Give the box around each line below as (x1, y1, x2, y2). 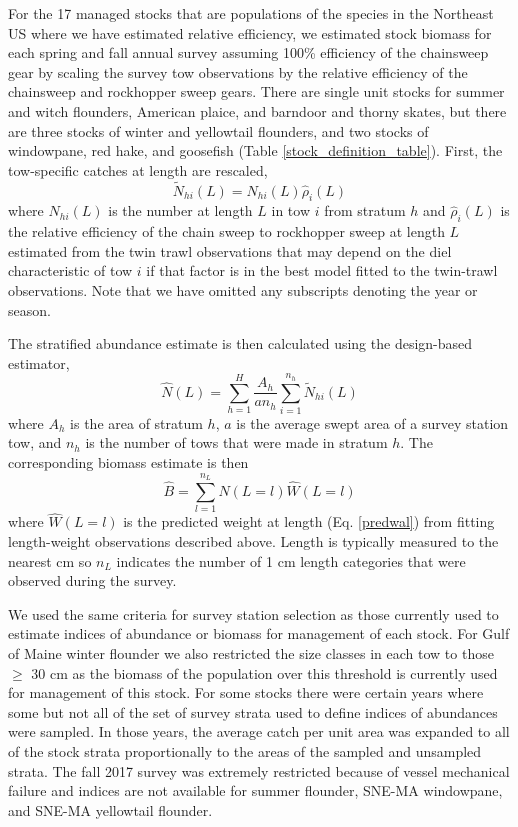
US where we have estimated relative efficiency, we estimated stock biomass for (8, 22, 492, 43)
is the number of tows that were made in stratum (85, 432, 388, 453)
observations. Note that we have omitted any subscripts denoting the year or (8, 279, 478, 300)
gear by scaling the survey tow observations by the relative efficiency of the (8, 61, 468, 82)
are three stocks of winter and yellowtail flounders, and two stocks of (8, 120, 429, 141)
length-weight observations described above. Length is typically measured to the (8, 530, 499, 551)
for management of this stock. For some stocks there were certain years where (8, 682, 484, 703)
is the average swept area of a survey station (236, 412, 509, 433)
